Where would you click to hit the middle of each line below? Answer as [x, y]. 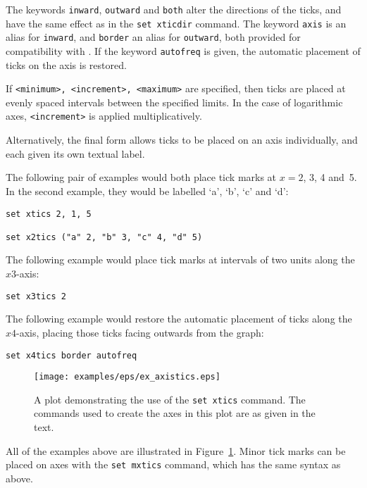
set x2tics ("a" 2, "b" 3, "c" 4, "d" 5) [104, 237]
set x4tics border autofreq [71, 355]
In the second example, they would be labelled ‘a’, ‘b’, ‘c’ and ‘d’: [147, 190]
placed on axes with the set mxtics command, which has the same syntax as [173, 464]
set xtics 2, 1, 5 [49, 214]
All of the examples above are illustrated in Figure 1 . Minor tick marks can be [176, 450]
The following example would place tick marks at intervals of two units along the [180, 259]
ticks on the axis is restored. [66, 64]
